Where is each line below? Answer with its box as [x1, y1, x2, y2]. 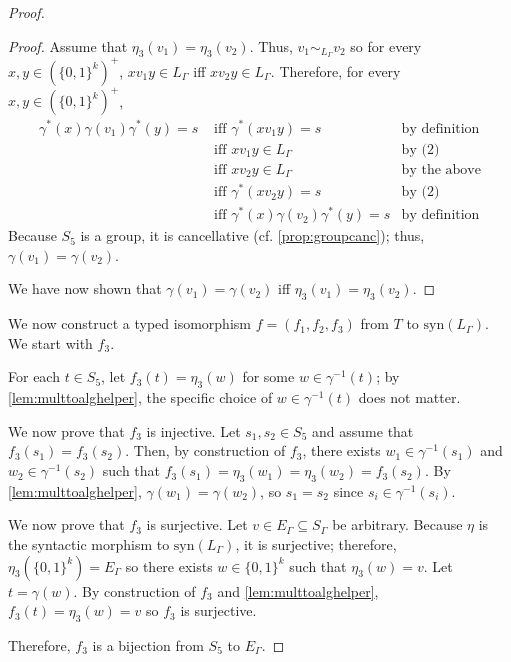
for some [242, 366, 295, 387]
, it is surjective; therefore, [235, 534, 397, 555]
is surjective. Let [146, 514, 248, 535]
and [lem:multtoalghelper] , [217, 580, 379, 601]
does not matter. [358, 387, 461, 408]
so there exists [125, 555, 213, 576]
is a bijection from [92, 635, 204, 656]
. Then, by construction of [125, 440, 286, 461]
